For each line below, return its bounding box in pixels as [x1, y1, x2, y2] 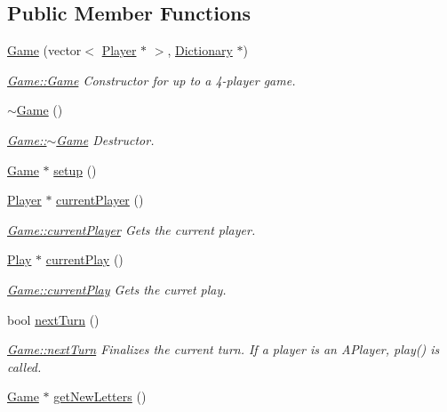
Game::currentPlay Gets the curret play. [7, 279, 227, 298]
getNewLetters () [53, 387, 147, 406]
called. [7, 357, 42, 376]
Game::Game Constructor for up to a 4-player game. [7, 70, 296, 89]
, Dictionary [167, 41, 233, 60]
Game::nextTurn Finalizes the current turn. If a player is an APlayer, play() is [7, 340, 440, 359]
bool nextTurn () [7, 310, 100, 328]
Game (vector [7, 41, 82, 60]
